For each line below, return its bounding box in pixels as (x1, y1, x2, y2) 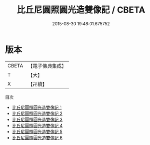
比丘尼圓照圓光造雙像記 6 (12, 134, 63, 141)
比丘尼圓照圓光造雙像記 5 (12, 129, 63, 134)
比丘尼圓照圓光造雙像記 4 (12, 122, 63, 129)
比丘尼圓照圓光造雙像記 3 (12, 116, 63, 122)
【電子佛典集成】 (27, 63, 67, 69)
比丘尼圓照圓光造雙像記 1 (12, 104, 62, 110)
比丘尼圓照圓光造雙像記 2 (12, 110, 63, 116)
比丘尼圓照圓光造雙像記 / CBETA (16, 4, 146, 16)
